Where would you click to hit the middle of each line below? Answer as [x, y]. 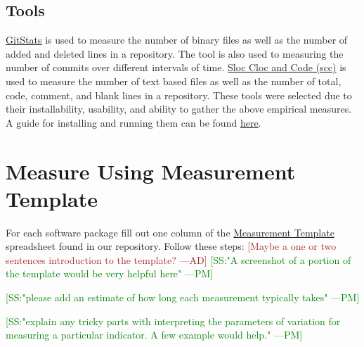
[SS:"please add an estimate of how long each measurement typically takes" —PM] [183, 297]
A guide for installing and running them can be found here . [134, 122]
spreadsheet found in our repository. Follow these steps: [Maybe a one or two [171, 246]
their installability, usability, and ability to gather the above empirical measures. [179, 109]
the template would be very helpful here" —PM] [110, 273]
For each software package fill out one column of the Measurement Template [170, 232]
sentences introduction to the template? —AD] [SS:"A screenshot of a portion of [178, 259]
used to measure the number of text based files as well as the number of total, [174, 81]
